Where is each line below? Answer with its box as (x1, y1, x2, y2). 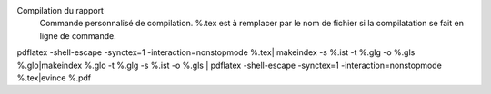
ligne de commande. (39, 30, 117, 41)
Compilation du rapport (16, 5, 105, 15)
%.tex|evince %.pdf (16, 72, 91, 83)
